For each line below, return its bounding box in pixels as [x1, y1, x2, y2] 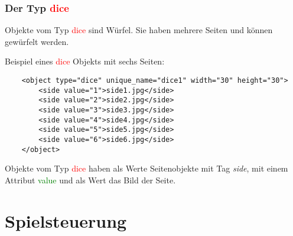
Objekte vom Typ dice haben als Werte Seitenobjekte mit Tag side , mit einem [5, 162, 288, 174]
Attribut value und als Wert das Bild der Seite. [5, 173, 176, 186]
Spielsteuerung [5, 208, 127, 232]
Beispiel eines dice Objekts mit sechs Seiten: [5, 55, 165, 67]
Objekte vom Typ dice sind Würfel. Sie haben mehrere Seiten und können [5, 24, 273, 36]
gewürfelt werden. [5, 35, 69, 47]
